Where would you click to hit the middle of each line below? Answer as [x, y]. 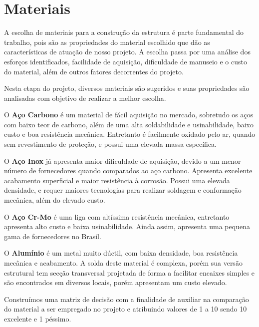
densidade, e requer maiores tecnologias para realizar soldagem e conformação [123, 190]
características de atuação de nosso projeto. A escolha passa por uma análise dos [127, 52]
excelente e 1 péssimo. [38, 318]
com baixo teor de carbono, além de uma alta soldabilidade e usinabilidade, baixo [129, 124]
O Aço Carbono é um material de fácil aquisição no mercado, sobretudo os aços [129, 115]
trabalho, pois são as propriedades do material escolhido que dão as [107, 42]
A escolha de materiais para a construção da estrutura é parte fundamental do [124, 32]
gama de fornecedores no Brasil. [53, 236]
